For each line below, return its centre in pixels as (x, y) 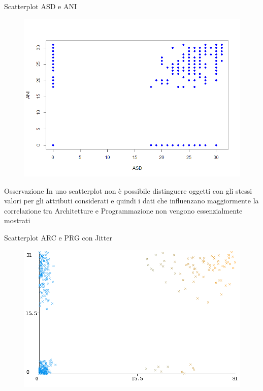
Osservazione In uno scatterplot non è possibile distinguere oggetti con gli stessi (128, 190)
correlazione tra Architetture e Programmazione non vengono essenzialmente (123, 210)
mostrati (17, 220)
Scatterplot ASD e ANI (40, 6)
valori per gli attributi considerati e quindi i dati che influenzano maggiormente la (131, 201)
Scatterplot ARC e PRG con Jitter (58, 237)
